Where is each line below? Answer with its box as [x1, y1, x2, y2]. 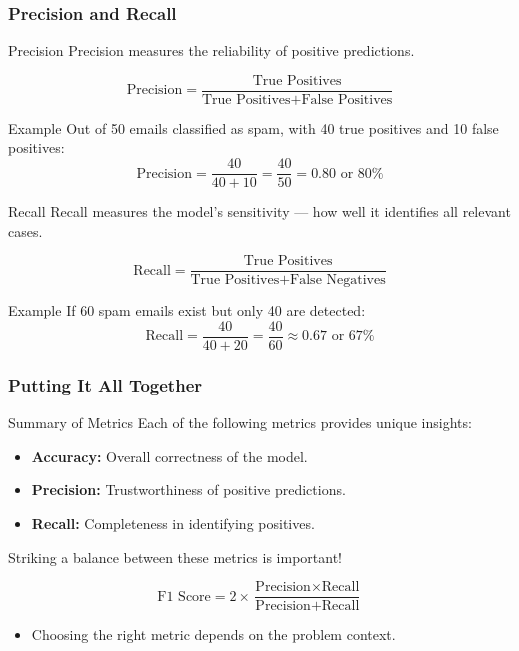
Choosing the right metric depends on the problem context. [31, 624, 396, 645]
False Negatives [290, 273, 386, 288]
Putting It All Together [8, 372, 203, 397]
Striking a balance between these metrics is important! [8, 546, 342, 567]
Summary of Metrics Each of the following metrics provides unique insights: [8, 412, 472, 433]
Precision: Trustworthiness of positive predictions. [31, 479, 346, 500]
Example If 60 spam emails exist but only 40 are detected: [8, 300, 366, 321]
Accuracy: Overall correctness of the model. [31, 445, 308, 466]
